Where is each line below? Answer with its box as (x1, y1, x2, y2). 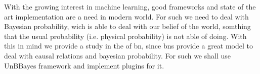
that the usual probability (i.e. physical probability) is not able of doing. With (4, 30, 247, 41)
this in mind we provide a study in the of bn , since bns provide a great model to (4, 40, 253, 51)
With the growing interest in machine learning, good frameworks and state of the (4, 1, 256, 11)
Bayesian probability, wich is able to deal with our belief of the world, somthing (4, 21, 251, 31)
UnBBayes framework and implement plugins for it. (4, 60, 164, 70)
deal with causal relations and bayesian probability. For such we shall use (4, 50, 231, 60)
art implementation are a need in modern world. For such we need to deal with (4, 11, 249, 21)
